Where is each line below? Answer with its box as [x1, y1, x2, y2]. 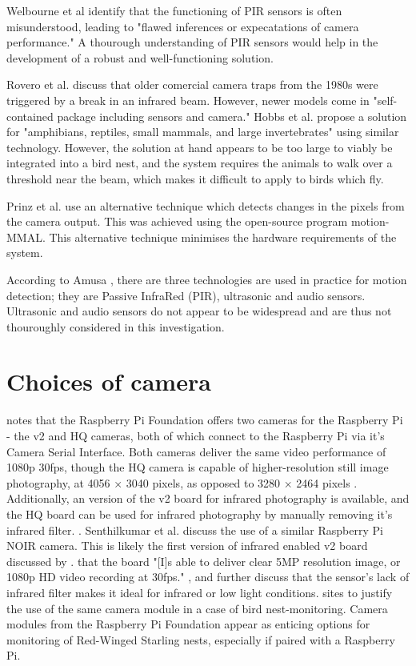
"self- [373, 91, 398, 108]
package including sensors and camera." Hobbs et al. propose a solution [57, 107, 407, 124]
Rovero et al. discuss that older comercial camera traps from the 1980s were [6, 76, 378, 93]
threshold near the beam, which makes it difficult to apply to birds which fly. [6, 170, 384, 187]
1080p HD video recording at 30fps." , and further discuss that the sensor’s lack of [6, 568, 410, 585]
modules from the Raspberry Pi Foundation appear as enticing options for [6, 616, 370, 632]
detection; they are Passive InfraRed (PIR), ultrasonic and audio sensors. [6, 287, 366, 303]
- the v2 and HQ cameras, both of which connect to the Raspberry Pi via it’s [6, 427, 385, 443]
